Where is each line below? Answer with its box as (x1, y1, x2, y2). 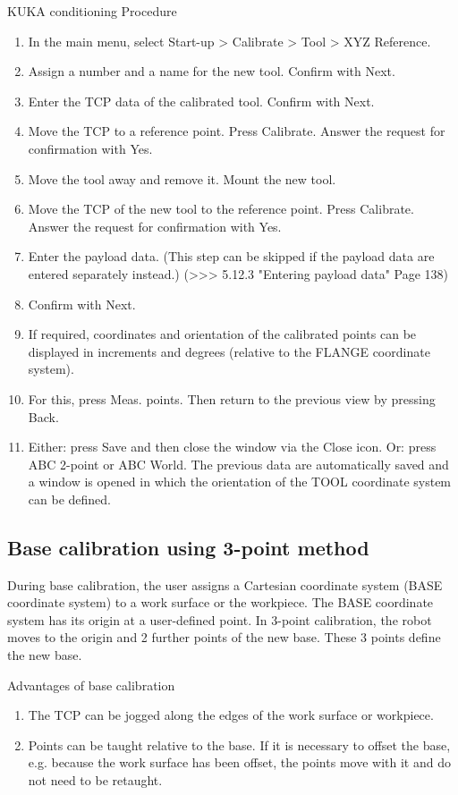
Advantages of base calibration (7, 675, 175, 694)
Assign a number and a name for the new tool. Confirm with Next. (28, 62, 395, 80)
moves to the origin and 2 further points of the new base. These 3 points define (7, 628, 441, 647)
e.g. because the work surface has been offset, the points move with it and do (28, 753, 451, 772)
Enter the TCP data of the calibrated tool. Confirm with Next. (28, 91, 375, 110)
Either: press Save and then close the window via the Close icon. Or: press (28, 437, 437, 456)
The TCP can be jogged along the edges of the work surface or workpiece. (28, 706, 434, 724)
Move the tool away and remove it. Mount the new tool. (28, 169, 336, 188)
